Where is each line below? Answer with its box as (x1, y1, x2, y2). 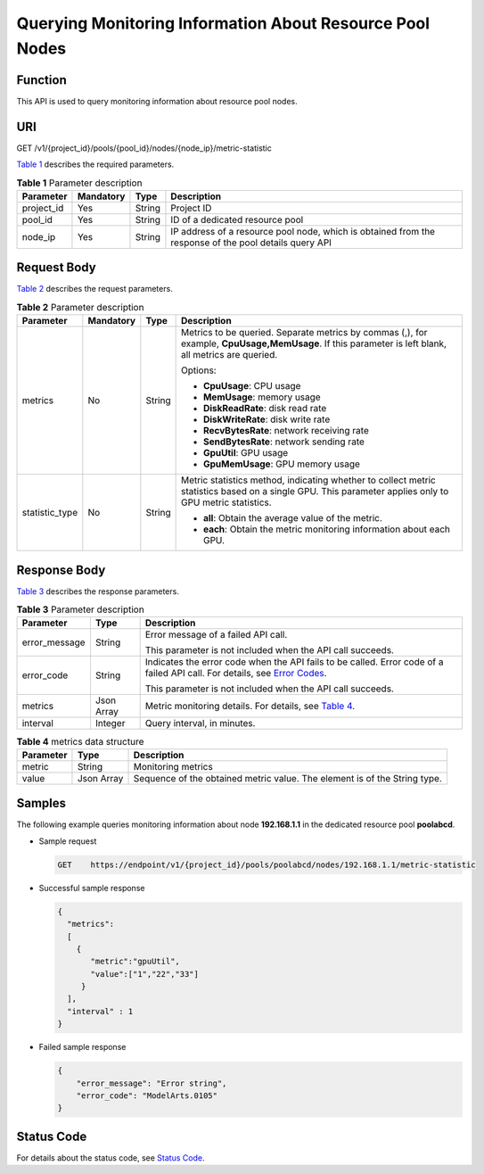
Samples (16, 796, 67, 811)
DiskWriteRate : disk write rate (202, 413, 331, 426)
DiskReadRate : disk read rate (202, 402, 327, 415)
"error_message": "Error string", (76, 1078, 227, 1088)
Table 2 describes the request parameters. (16, 284, 173, 294)
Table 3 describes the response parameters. (16, 585, 180, 597)
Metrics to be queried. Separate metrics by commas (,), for (180, 327, 428, 339)
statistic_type (21, 507, 78, 519)
